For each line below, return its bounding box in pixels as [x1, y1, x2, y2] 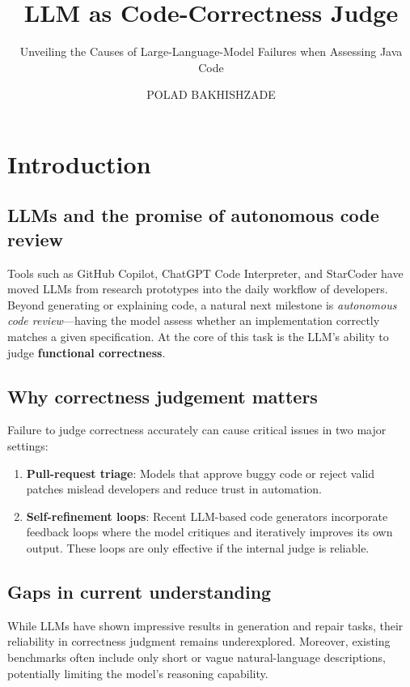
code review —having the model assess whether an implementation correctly [7, 312, 380, 329]
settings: [7, 437, 49, 454]
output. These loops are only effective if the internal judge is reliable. [26, 540, 370, 557]
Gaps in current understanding [7, 579, 272, 604]
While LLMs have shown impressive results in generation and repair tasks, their [7, 617, 404, 634]
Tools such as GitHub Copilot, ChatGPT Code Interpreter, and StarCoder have [7, 264, 404, 281]
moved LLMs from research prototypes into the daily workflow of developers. [7, 280, 388, 297]
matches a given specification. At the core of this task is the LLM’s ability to [7, 328, 389, 345]
